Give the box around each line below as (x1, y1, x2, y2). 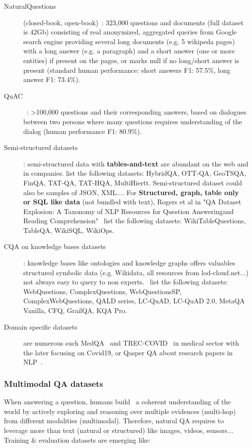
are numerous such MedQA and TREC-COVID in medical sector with (23, 338, 239, 348)
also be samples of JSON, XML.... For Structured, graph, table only (23, 187, 239, 197)
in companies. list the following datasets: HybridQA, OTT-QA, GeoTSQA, (23, 168, 246, 178)
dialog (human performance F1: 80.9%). (23, 126, 142, 136)
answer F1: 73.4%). (23, 74, 80, 84)
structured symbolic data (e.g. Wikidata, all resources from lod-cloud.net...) (23, 267, 249, 277)
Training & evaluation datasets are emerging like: (4, 434, 151, 445)
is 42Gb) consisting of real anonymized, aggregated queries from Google (23, 27, 237, 37)
